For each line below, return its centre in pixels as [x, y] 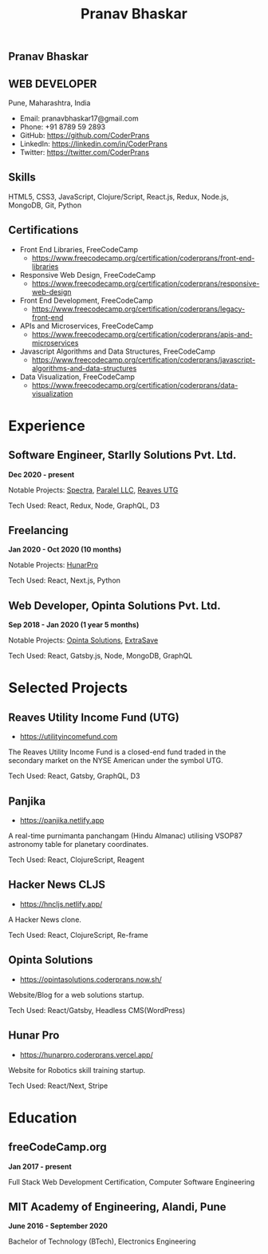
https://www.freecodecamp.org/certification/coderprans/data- [135, 385]
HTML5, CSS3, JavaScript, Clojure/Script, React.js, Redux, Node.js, [118, 196]
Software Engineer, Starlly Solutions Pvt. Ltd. [122, 455]
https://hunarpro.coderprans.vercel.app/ [86, 1054]
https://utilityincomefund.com [69, 737]
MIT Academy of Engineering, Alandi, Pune [117, 1207]
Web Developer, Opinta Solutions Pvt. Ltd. [114, 605]
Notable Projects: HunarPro [53, 565]
